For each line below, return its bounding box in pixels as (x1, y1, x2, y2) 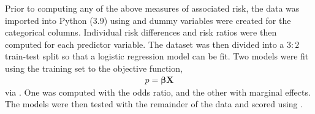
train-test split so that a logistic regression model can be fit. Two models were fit (5, 50, 309, 63)
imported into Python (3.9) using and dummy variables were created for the (5, 13, 291, 26)
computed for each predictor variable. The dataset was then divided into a (5, 37, 284, 50)
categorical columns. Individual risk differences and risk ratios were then (5, 26, 277, 39)
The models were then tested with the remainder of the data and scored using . (5, 97, 303, 110)
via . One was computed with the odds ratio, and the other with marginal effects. (5, 85, 311, 98)
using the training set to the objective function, (5, 61, 183, 74)
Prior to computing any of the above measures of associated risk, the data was (5, 2, 300, 14)
